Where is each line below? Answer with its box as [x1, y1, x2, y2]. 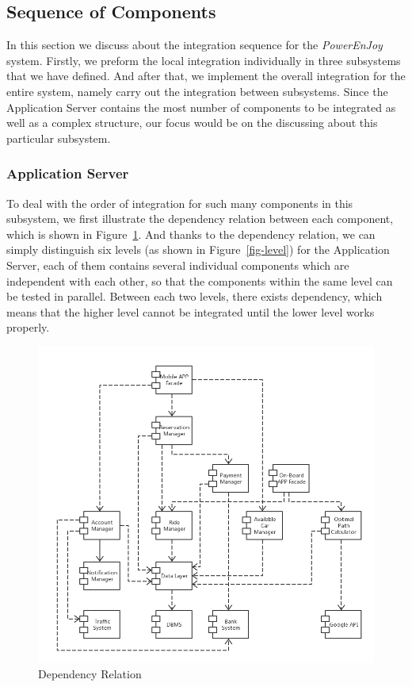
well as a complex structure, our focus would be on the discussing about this [6, 114, 378, 131]
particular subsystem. [6, 129, 111, 146]
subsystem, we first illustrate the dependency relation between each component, [6, 210, 394, 227]
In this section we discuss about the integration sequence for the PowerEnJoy [6, 36, 383, 53]
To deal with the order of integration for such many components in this [6, 194, 353, 211]
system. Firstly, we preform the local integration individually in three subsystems [6, 52, 401, 68]
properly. [6, 319, 50, 336]
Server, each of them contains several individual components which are [6, 256, 349, 273]
